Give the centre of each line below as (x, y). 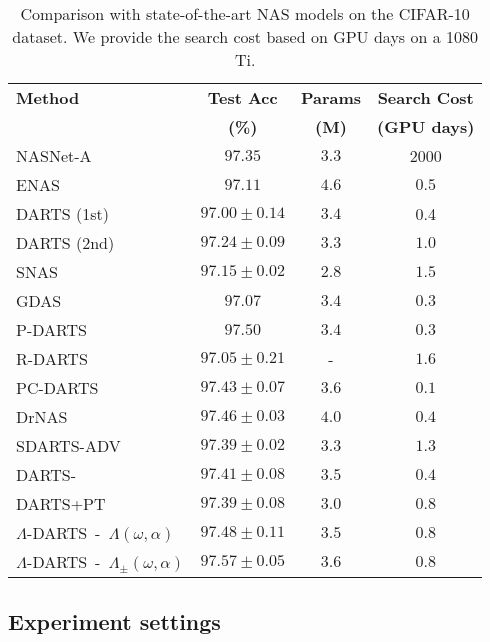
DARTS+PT (61, 503)
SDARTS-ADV (68, 445)
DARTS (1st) (62, 213)
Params (331, 97)
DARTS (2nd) (65, 242)
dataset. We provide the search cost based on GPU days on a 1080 (245, 36)
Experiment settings (114, 621)
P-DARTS (51, 329)
